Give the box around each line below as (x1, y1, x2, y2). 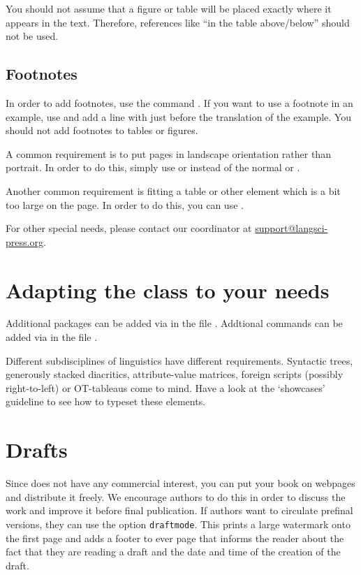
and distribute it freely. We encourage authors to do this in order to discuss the (6, 489, 346, 504)
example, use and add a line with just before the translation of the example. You (6, 109, 351, 124)
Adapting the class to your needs (6, 275, 330, 304)
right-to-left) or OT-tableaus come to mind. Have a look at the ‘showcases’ (6, 380, 325, 395)
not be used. (6, 29, 59, 43)
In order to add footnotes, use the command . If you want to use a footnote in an (6, 95, 353, 110)
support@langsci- (255, 221, 328, 235)
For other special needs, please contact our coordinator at (6, 221, 252, 235)
